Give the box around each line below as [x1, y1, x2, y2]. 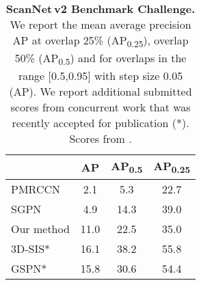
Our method [11, 220, 70, 236]
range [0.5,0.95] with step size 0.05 [18, 68, 183, 84]
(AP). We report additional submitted [9, 83, 192, 100]
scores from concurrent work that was [10, 99, 191, 116]
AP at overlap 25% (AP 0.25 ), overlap [12, 32, 189, 51]
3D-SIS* [11, 240, 51, 256]
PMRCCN [11, 180, 61, 197]
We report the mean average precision [10, 16, 191, 32]
